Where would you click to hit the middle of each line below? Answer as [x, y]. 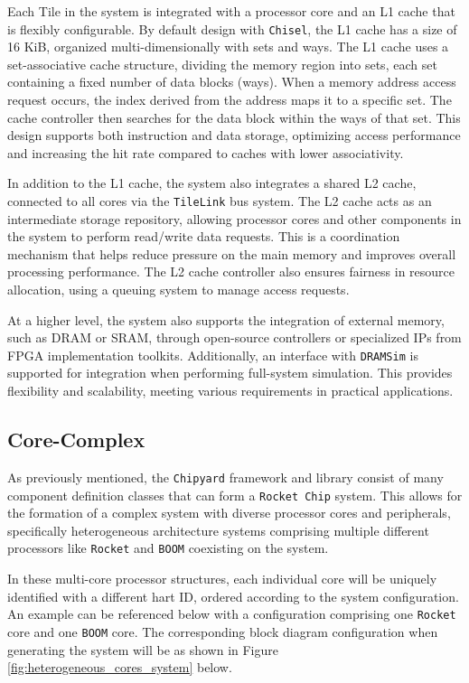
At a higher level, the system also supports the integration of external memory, [226, 319]
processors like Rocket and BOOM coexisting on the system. [168, 548]
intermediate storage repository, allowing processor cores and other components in [234, 218]
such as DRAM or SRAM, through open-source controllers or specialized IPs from [234, 337]
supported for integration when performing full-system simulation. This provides [230, 373]
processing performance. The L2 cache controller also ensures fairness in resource [231, 271]
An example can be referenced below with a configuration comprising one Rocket [232, 614]
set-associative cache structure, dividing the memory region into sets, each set [222, 64]
